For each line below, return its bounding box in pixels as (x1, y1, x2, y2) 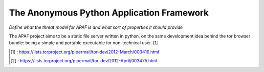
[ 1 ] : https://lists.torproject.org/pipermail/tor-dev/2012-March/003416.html (10, 49, 159, 54)
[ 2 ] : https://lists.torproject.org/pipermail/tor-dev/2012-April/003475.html (10, 58, 157, 64)
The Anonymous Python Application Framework (9, 7, 209, 18)
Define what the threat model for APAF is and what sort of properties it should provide (9, 24, 183, 30)
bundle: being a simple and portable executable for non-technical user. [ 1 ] (9, 40, 158, 46)
